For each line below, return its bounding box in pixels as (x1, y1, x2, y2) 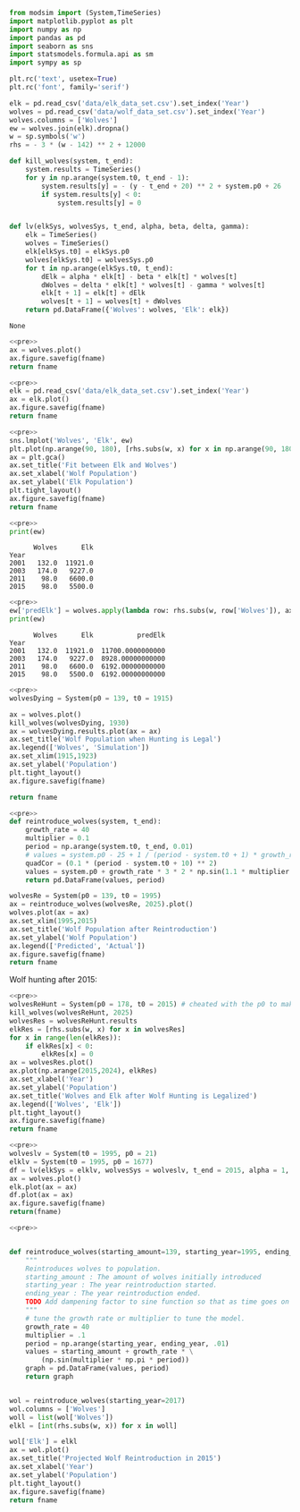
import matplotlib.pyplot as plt (9, 16, 134, 26)
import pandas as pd (9, 33, 87, 42)
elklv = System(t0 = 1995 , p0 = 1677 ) (9, 1157, 154, 1167)
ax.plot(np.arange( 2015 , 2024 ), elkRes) (9, 1066, 158, 1075)
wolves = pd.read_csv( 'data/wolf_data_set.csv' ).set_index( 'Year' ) (9, 107, 266, 116)
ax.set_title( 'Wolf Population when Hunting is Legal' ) (9, 735, 221, 744)
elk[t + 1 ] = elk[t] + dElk (41, 289, 146, 298)
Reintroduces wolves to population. (25, 1264, 162, 1273)
